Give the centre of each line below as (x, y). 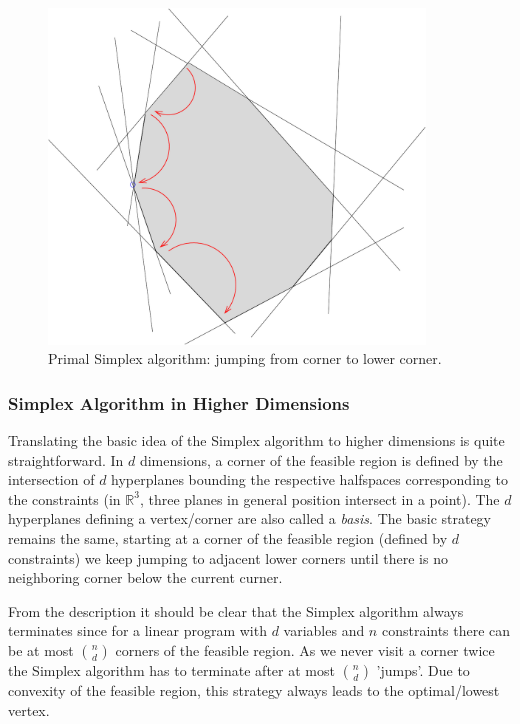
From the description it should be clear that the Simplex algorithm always (236, 610)
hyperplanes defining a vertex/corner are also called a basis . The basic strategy (250, 518)
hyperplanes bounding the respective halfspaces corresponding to (309, 479)
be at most (41, 649)
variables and (324, 630)
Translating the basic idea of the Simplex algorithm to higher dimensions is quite (256, 440)
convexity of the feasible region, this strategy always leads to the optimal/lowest (254, 689)
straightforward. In (66, 459)
